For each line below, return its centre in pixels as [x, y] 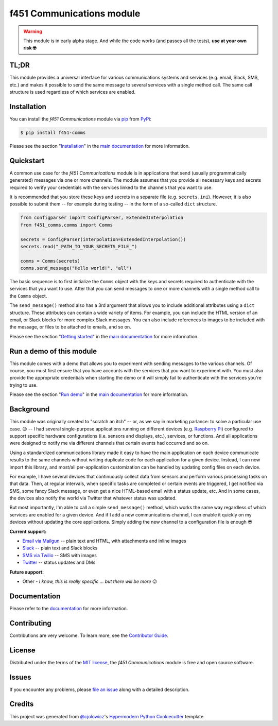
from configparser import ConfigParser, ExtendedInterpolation [102, 218]
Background [30, 409]
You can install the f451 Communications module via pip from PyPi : [81, 119]
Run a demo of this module [53, 351]
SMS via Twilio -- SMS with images [60, 555]
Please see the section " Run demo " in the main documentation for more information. [99, 394]
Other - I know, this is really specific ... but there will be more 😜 [90, 581]
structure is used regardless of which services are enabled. [73, 92]
